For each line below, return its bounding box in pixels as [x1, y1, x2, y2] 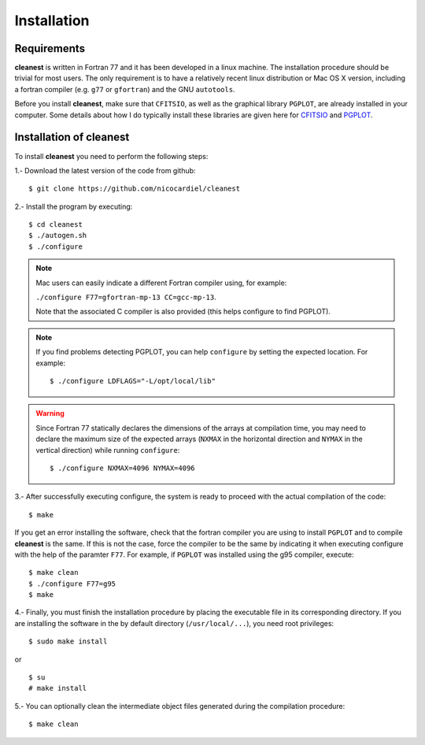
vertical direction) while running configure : [35, 445, 180, 454]
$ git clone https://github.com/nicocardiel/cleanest [28, 184, 240, 193]
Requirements [14, 42, 86, 55]
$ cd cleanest [28, 221, 83, 229]
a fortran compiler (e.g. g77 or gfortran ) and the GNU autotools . [14, 84, 235, 94]
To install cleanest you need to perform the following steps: [14, 151, 209, 161]
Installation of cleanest [14, 131, 130, 144]
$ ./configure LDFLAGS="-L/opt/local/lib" [50, 376, 216, 385]
